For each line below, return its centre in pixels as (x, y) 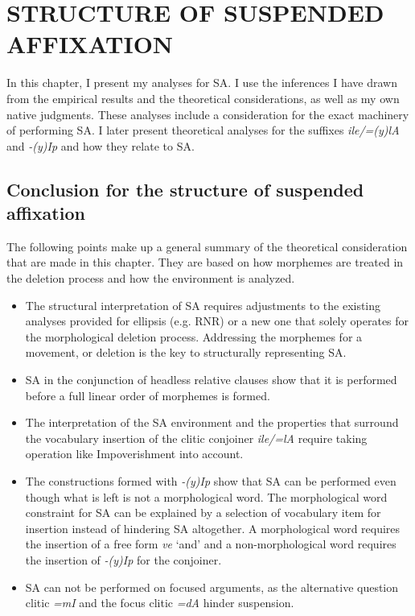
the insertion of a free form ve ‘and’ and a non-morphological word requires (211, 544)
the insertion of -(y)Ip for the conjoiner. (123, 559)
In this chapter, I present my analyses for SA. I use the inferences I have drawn (202, 83)
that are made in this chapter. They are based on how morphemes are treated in (205, 262)
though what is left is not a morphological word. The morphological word (206, 496)
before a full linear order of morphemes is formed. (148, 395)
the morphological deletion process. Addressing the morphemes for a (194, 336)
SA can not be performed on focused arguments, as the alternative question (212, 587)
